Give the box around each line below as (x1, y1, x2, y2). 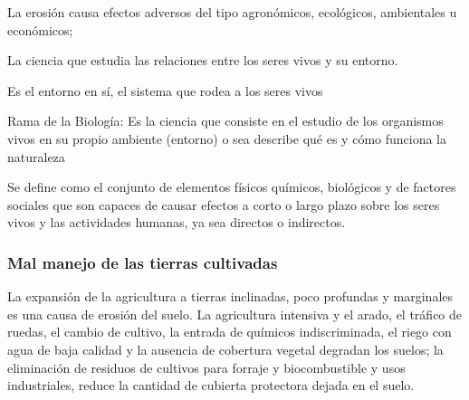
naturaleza (7, 147, 65, 166)
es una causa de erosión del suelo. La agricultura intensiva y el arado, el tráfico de (7, 304, 463, 323)
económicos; (7, 20, 73, 39)
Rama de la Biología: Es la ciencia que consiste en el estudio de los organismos (7, 111, 444, 130)
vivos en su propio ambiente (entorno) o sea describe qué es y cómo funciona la (7, 129, 447, 148)
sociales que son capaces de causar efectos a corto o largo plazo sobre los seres (7, 195, 440, 214)
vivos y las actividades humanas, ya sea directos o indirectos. (7, 213, 346, 232)
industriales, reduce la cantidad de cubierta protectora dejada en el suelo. (7, 376, 415, 395)
